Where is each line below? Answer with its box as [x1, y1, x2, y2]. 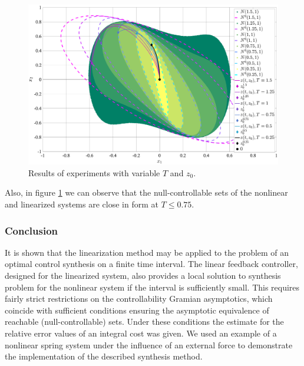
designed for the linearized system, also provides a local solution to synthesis [5, 269, 281, 281]
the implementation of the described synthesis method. [5, 350, 203, 362]
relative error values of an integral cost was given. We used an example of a [5, 327, 277, 339]
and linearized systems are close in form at [5, 197, 158, 210]
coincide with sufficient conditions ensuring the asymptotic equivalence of [5, 304, 269, 316]
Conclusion [5, 223, 58, 238]
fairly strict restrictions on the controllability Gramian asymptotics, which [5, 292, 273, 305]
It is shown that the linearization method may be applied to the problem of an [5, 246, 289, 258]
